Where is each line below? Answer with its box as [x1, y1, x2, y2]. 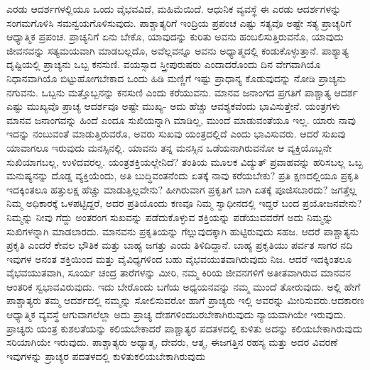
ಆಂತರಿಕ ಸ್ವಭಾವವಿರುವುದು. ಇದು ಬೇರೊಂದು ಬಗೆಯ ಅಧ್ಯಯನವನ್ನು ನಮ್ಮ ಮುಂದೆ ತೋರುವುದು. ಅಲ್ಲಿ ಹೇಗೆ [6, 279, 361, 293]
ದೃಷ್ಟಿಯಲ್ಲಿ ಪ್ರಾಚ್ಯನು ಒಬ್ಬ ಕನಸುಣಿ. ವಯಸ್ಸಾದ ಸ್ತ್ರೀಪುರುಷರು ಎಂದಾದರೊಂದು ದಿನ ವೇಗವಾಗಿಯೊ [6, 57, 321, 72]
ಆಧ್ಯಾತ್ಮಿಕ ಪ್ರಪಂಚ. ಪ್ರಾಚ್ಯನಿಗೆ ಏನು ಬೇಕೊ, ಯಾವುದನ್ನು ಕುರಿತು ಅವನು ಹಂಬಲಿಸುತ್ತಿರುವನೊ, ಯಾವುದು [6, 29, 344, 44]
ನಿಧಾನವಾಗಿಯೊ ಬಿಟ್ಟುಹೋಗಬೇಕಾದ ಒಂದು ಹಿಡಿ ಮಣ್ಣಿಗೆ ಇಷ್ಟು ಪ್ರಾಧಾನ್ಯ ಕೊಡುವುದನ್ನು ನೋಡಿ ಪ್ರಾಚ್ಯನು [6, 70, 346, 85]
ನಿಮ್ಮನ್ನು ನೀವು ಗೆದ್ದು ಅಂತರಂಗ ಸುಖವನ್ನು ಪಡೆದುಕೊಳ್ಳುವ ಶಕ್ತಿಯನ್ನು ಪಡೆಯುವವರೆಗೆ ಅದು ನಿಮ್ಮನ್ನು [6, 209, 334, 224]
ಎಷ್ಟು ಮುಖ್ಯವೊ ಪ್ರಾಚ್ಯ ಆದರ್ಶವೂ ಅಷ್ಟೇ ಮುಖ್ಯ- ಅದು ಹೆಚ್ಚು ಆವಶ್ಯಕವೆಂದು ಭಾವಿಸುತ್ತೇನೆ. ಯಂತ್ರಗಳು [6, 99, 340, 113]
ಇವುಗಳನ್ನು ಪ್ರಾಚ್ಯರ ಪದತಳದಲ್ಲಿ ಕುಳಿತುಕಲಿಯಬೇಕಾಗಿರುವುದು [6, 348, 206, 363]
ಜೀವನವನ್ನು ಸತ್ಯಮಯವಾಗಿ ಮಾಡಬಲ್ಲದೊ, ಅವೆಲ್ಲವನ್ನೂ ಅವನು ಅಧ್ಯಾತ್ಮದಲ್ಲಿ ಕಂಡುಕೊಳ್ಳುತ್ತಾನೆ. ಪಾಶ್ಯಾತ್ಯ [6, 43, 349, 57]
